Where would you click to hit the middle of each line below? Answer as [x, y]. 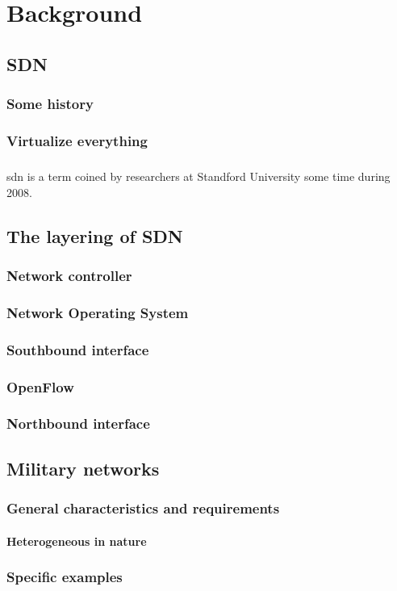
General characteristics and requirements [143, 508]
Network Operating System [98, 312]
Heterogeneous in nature [77, 541]
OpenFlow [40, 386]
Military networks [83, 468]
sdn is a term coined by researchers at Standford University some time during [198, 176]
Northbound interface [78, 423]
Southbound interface [78, 349]
